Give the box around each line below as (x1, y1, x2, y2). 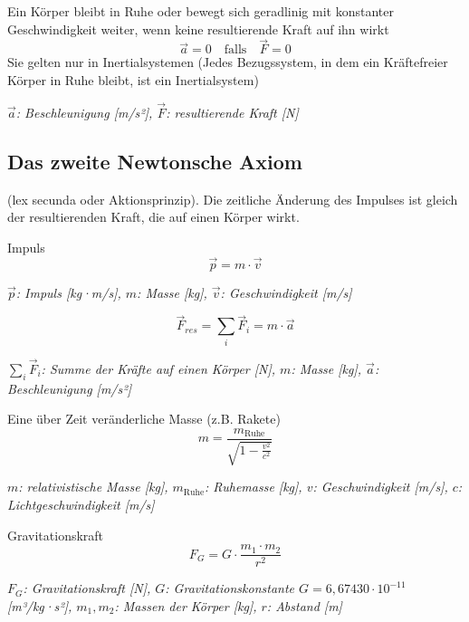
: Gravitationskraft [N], (23, 579, 151, 598)
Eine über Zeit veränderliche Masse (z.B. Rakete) (7, 409, 281, 428)
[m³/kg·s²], (7, 596, 72, 615)
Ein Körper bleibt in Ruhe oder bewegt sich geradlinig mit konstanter (7, 2, 394, 20)
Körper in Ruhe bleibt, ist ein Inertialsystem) (7, 71, 259, 89)
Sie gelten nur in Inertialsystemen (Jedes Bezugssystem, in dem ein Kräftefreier (7, 53, 448, 72)
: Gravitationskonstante (165, 579, 294, 598)
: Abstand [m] (266, 596, 342, 615)
